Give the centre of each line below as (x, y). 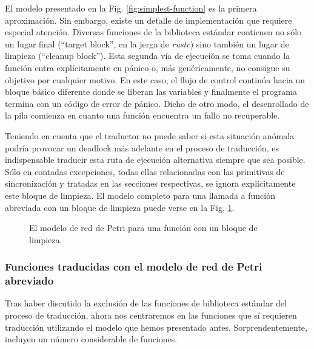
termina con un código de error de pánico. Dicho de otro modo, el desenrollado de (157, 103)
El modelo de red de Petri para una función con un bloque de (143, 228)
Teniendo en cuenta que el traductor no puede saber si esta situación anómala (150, 135)
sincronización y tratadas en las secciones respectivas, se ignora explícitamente (150, 183)
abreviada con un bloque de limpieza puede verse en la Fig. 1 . (120, 207)
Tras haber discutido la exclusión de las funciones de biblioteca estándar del (146, 303)
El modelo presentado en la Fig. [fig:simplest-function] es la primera (131, 8)
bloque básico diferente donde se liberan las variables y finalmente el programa (151, 92)
